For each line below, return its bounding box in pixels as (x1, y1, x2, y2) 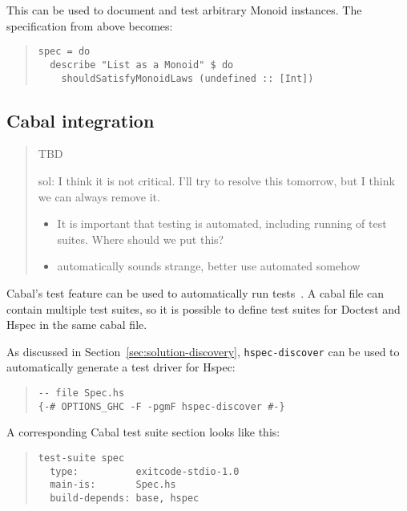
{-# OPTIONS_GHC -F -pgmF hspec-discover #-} (38, 400, 285, 412)
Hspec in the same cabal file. (6, 316, 147, 333)
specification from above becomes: (6, 17, 173, 34)
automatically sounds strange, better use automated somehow (57, 258, 361, 274)
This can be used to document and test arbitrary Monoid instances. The (6, 2, 362, 18)
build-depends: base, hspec (50, 492, 199, 504)
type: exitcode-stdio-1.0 (50, 465, 240, 477)
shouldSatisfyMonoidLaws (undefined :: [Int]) (61, 72, 314, 84)
